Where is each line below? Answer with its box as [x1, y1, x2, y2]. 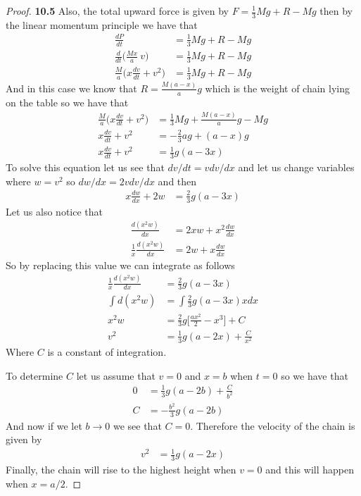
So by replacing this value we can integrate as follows [6, 257, 235, 272]
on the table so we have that [6, 94, 129, 109]
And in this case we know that [6, 80, 137, 95]
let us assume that [76, 368, 156, 383]
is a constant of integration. [47, 345, 167, 359]
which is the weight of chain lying [205, 80, 350, 95]
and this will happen [265, 462, 354, 477]
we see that [113, 418, 162, 433]
